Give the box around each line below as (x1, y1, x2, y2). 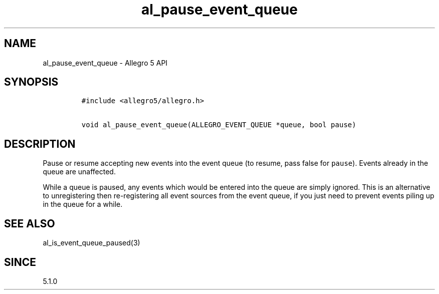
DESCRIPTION (4, 137, 76, 150)
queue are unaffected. (43, 167, 116, 176)
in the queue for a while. (43, 200, 123, 209)
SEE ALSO (4, 217, 55, 230)
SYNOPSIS (4, 76, 59, 89)
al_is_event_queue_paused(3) (43, 238, 140, 247)
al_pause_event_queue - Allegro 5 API (43, 58, 168, 67)
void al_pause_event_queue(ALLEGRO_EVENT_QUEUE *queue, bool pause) (81, 121, 356, 129)
